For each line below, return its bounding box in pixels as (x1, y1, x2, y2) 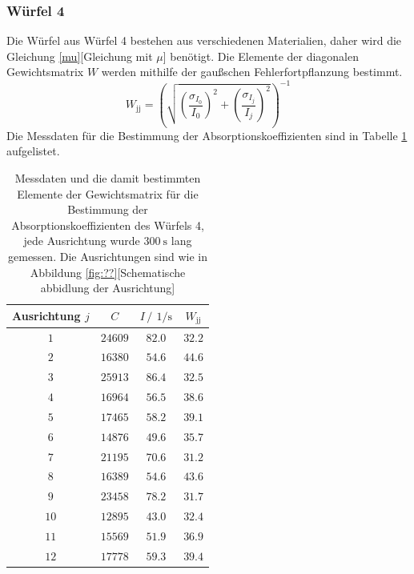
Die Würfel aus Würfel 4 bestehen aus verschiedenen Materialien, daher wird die (6, 32, 402, 49)
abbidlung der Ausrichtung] (40, 279, 175, 296)
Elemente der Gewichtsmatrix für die (17, 185, 199, 202)
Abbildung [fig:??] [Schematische (30, 263, 186, 280)
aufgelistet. (6, 142, 60, 159)
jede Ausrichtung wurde (23, 232, 140, 249)
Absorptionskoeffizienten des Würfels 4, (11, 216, 204, 233)
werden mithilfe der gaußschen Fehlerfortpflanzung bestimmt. (101, 63, 403, 80)
